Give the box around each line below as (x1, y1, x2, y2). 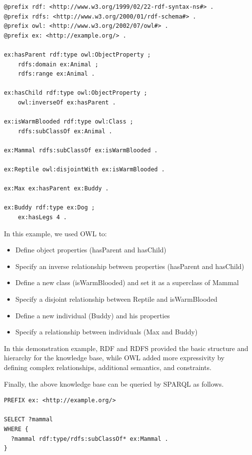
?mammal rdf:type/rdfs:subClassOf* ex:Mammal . (11, 435, 168, 442)
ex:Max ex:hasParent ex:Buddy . (4, 185, 109, 192)
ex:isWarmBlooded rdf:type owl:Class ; (4, 118, 133, 125)
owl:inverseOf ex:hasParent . (18, 99, 116, 106)
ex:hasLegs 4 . (18, 214, 67, 221)
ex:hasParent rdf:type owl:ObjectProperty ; (4, 51, 151, 58)
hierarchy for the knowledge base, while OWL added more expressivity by (4, 352, 225, 363)
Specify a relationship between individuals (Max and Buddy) (15, 327, 198, 337)
